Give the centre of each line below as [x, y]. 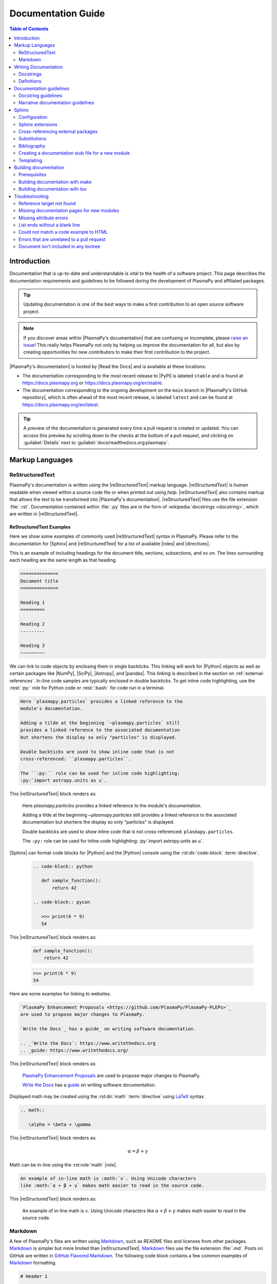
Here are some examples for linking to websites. [60, 993]
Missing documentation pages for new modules [69, 211]
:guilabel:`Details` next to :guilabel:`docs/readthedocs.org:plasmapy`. [96, 443]
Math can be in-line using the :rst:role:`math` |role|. [63, 1165]
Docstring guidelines [41, 96]
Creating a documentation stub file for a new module [74, 153]
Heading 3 [33, 646]
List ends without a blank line [50, 225]
